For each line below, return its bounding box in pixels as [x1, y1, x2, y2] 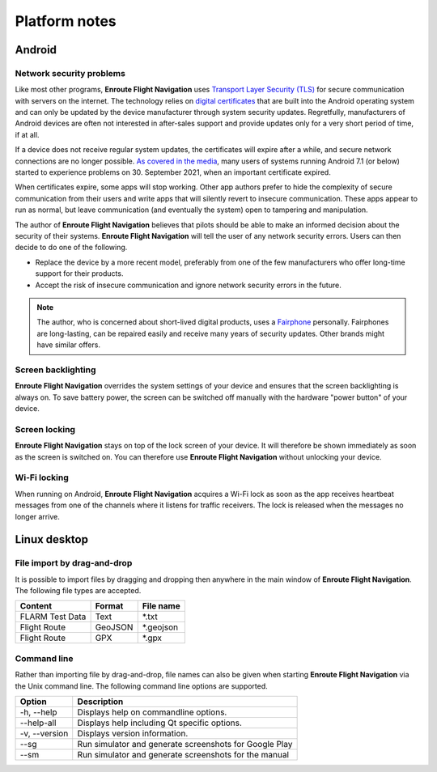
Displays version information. [77, 727, 189, 739]
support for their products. [35, 269, 124, 278]
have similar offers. [36, 340, 101, 350]
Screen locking [15, 423, 76, 435]
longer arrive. [15, 511, 60, 521]
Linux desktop [15, 532, 89, 546]
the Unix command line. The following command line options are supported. [15, 681, 269, 691]
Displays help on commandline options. [77, 706, 227, 718]
